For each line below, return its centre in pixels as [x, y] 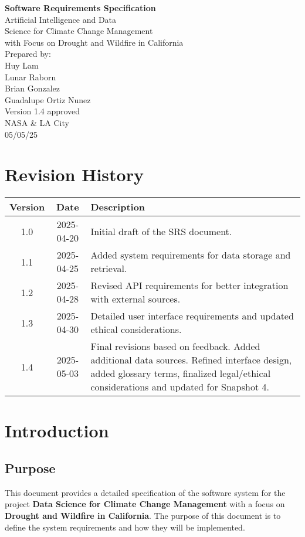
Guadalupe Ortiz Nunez [48, 99]
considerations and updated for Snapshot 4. [180, 387]
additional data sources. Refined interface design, [191, 360]
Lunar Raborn [30, 77]
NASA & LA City [37, 122]
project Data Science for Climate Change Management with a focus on [145, 504]
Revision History [74, 174]
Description [118, 207]
